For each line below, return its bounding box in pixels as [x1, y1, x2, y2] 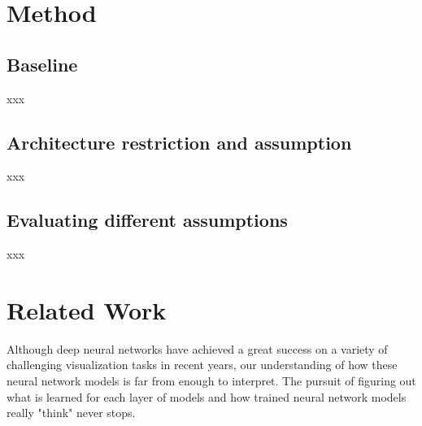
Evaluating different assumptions [7, 207, 288, 233]
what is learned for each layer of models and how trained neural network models [7, 388, 407, 405]
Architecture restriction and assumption [7, 129, 352, 154]
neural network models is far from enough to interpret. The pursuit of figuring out [7, 372, 416, 389]
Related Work [7, 293, 167, 326]
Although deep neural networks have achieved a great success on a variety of [7, 340, 388, 357]
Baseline [7, 51, 78, 76]
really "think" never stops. [7, 404, 136, 421]
